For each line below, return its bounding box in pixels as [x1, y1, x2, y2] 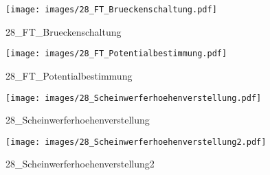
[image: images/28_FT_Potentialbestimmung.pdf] [5, 49, 227, 59]
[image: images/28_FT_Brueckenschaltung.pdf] [5, 5, 217, 14]
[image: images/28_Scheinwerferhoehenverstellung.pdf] [5, 93, 262, 103]
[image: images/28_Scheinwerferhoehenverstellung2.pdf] [5, 137, 267, 147]
